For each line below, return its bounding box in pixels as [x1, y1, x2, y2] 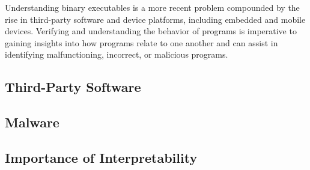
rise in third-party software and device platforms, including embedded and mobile [5, 13, 306, 25]
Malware [5, 113, 59, 132]
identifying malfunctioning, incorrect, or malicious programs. [5, 48, 228, 61]
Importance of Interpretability [5, 148, 198, 166]
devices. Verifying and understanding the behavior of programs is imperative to [5, 25, 297, 37]
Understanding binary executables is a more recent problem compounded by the [5, 1, 300, 13]
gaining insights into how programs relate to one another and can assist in [5, 36, 278, 49]
